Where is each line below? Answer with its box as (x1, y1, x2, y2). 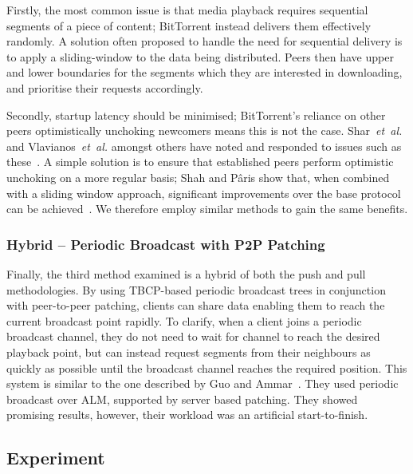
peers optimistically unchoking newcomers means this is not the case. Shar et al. (6, 122, 403, 139)
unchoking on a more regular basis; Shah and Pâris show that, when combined (6, 168, 390, 185)
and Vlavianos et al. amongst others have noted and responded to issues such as (6, 137, 402, 154)
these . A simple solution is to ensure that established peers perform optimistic (6, 153, 394, 170)
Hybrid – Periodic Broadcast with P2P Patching (6, 234, 325, 254)
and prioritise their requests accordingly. (6, 79, 203, 96)
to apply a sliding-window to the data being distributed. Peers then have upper (6, 48, 394, 65)
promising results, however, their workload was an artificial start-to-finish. (6, 406, 368, 423)
